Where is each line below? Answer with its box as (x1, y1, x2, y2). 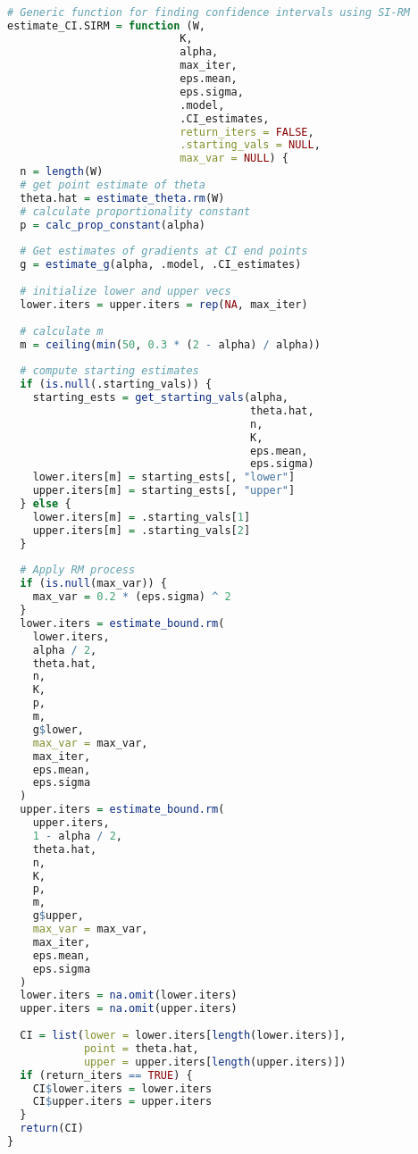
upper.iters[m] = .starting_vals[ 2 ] (32, 523, 251, 537)
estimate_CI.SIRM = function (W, (7, 19, 205, 32)
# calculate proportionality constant (20, 205, 251, 218)
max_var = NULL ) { (180, 152, 289, 165)
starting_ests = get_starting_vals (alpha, (32, 391, 289, 405)
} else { (20, 498, 71, 511)
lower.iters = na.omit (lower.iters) (20, 989, 238, 1002)
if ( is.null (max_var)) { (20, 577, 168, 590)
